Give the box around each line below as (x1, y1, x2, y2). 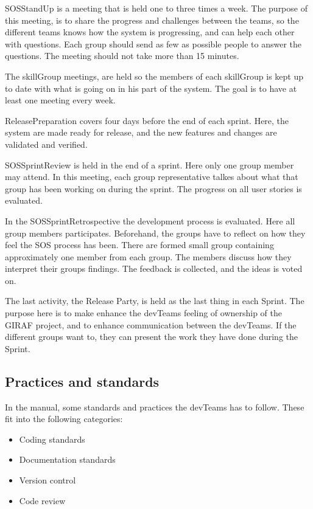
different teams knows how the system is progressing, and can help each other (5, 26, 295, 38)
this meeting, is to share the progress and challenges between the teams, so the (5, 13, 299, 26)
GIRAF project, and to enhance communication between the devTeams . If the (5, 318, 297, 331)
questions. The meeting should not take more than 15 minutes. (5, 49, 239, 62)
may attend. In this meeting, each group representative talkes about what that (5, 170, 298, 183)
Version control (19, 474, 76, 486)
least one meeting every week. (5, 94, 116, 106)
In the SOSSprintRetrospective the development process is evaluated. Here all (5, 214, 295, 227)
